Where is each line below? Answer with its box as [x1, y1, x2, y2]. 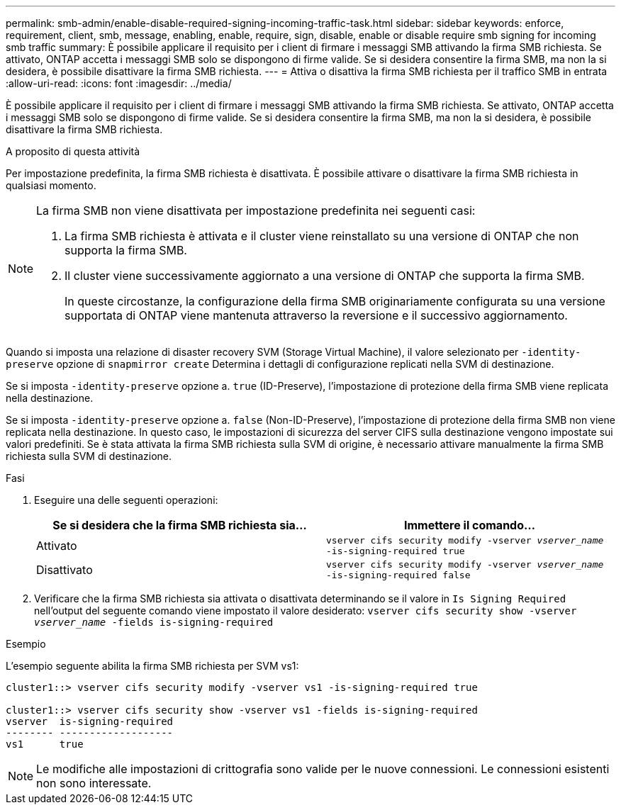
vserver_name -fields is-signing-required [34, 617, 274, 628]
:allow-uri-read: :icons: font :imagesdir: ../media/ [6, 77, 232, 89]
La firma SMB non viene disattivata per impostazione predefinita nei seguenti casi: [36, 203, 476, 218]
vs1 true [6, 738, 84, 750]
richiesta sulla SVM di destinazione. [6, 450, 172, 462]
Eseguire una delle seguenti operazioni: [34, 494, 218, 506]
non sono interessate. [36, 776, 152, 790]
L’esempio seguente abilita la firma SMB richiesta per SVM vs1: [6, 660, 299, 672]
